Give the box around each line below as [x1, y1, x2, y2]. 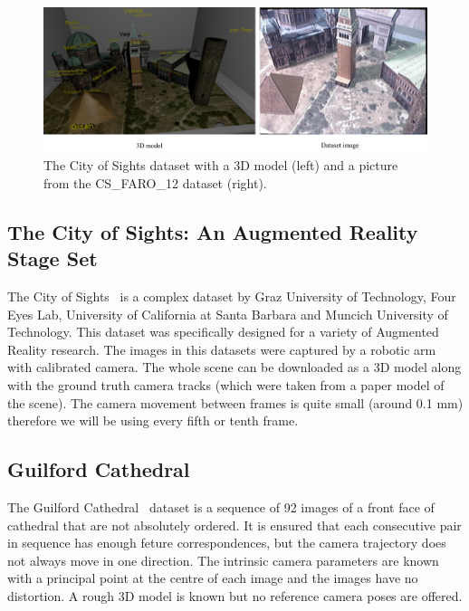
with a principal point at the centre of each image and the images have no [7, 568, 418, 587]
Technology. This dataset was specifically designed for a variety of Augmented [7, 322, 439, 341]
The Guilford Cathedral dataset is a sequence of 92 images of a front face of [7, 497, 435, 516]
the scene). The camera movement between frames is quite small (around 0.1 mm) [7, 393, 464, 412]
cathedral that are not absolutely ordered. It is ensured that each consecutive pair [7, 515, 462, 534]
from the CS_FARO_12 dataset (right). [43, 173, 267, 192]
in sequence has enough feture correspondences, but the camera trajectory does [7, 533, 446, 552]
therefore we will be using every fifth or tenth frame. [7, 411, 299, 430]
